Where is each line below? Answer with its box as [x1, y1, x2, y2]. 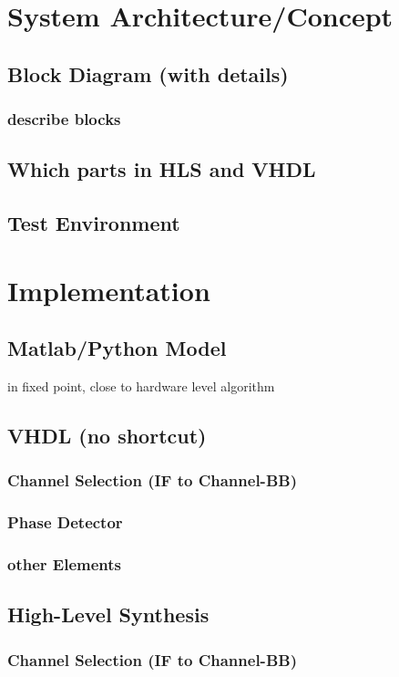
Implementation [7, 271, 210, 308]
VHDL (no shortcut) [7, 422, 207, 450]
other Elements [7, 553, 121, 576]
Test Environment [7, 209, 180, 237]
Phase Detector [7, 511, 123, 534]
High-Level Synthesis [7, 600, 210, 629]
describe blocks [7, 108, 121, 130]
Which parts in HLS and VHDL [7, 155, 316, 183]
